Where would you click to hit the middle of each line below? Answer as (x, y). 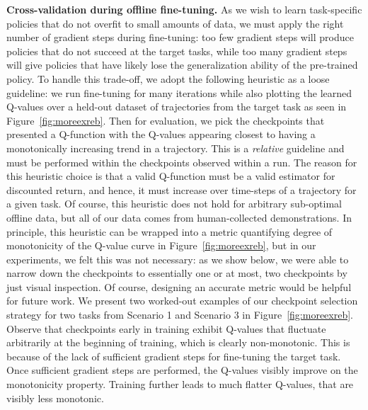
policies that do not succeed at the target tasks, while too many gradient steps (177, 51)
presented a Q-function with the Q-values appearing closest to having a (161, 134)
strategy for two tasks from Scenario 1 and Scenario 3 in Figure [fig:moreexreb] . (180, 315)
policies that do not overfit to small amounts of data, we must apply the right (175, 23)
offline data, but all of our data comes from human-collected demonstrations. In (179, 217)
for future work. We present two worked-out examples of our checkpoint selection (182, 301)
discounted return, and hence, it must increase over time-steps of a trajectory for (182, 189)
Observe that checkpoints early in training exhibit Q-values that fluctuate (166, 328)
